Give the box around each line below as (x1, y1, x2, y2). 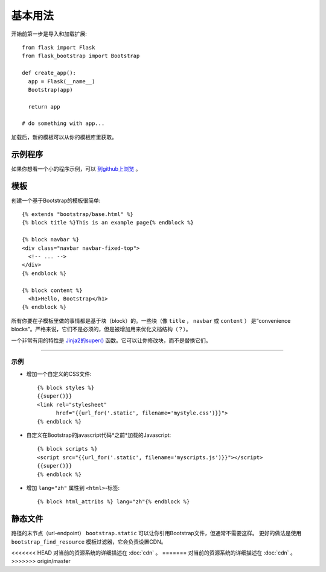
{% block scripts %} (37, 445, 98, 453)
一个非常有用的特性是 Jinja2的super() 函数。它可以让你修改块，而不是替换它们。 (11, 337, 211, 344)
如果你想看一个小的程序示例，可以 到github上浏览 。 (11, 165, 141, 172)
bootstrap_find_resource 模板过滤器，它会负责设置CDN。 (11, 538, 167, 545)
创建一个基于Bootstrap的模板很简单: (11, 197, 101, 204)
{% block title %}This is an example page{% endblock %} (22, 219, 194, 226)
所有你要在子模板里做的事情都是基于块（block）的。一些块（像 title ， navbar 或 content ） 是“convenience (11, 317, 291, 324)
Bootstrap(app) (28, 86, 73, 93)
